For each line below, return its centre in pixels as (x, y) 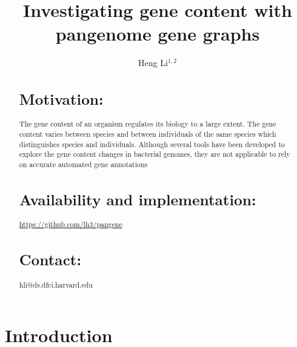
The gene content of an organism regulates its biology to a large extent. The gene (148, 124)
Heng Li (153, 63)
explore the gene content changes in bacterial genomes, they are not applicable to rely (155, 154)
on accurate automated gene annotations (83, 164)
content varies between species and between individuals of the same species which (148, 134)
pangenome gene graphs (158, 34)
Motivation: (61, 99)
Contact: (50, 259)
